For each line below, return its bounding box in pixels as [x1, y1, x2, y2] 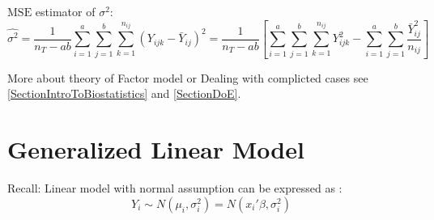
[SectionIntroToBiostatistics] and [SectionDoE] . [7, 85, 241, 102]
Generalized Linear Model [7, 133, 304, 166]
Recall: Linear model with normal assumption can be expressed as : [7, 180, 343, 197]
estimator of [35, 3, 96, 19]
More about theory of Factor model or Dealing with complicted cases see [7, 69, 368, 86]
